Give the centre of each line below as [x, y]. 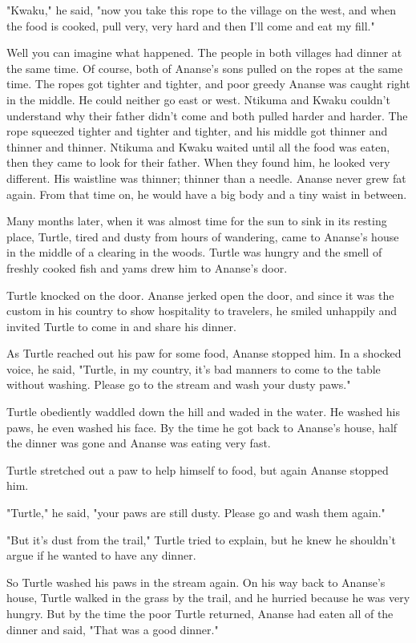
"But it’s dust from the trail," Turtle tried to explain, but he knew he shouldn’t [201, 539]
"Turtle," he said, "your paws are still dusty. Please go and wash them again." [196, 513]
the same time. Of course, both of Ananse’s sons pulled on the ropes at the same [205, 68]
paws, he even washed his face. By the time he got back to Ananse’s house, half [202, 427]
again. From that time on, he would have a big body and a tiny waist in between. [207, 194]
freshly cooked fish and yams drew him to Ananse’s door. [147, 267]
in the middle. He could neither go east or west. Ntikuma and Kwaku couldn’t [198, 99]
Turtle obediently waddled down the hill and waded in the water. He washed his [204, 412]
